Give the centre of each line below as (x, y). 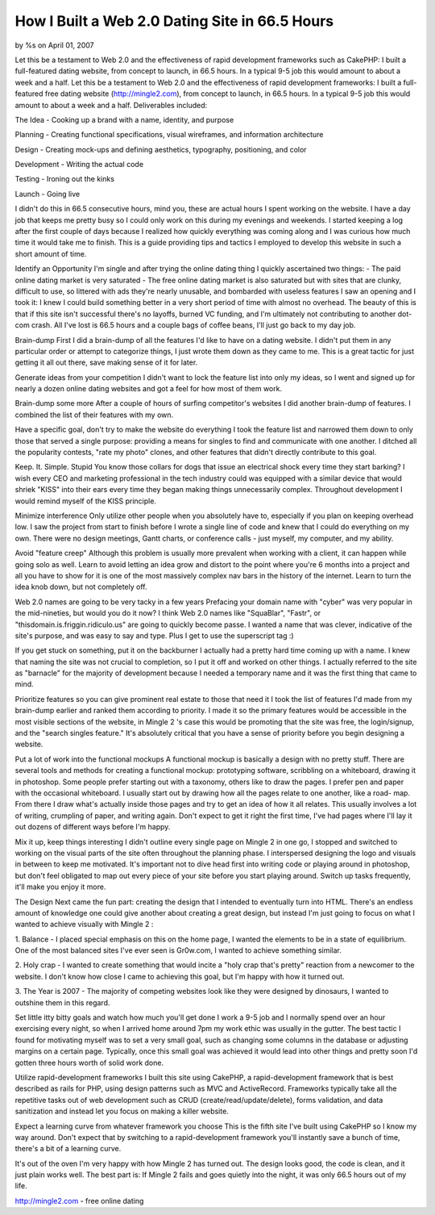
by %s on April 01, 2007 (54, 45)
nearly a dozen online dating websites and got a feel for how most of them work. (148, 389)
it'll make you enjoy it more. (60, 887)
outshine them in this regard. (62, 1002)
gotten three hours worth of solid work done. (89, 1063)
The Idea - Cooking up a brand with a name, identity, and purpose (124, 119)
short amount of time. (51, 253)
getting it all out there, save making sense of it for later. (106, 362)
